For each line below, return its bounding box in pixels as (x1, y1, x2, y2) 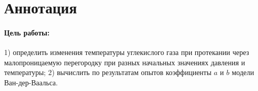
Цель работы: (4, 27, 50, 38)
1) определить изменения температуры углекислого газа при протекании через (4, 47, 249, 58)
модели (231, 67, 254, 78)
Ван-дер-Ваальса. (4, 77, 58, 87)
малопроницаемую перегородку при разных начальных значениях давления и (4, 57, 245, 67)
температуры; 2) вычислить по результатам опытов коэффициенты (4, 67, 212, 78)
